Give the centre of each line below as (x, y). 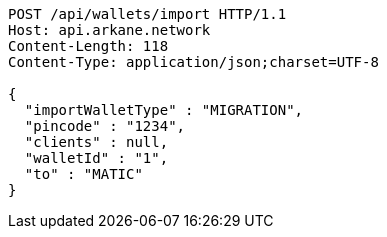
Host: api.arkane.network (109, 30)
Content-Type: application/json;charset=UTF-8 (193, 62)
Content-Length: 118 (88, 46)
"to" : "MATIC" (83, 174)
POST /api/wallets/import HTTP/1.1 (147, 14)
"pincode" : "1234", (105, 126)
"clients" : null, (96, 142)
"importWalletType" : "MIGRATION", (164, 110)
